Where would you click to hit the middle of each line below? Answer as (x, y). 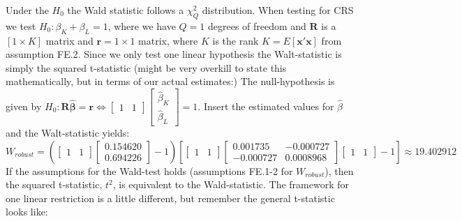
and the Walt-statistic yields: (68, 133)
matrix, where (168, 40)
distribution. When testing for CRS (278, 10)
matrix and (69, 40)
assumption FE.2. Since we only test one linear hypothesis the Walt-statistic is (174, 54)
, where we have (142, 25)
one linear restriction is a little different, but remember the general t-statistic (170, 198)
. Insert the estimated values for (266, 106)
